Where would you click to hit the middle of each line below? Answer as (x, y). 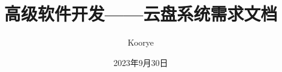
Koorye (141, 42)
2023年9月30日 (141, 62)
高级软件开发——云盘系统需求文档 (141, 13)
